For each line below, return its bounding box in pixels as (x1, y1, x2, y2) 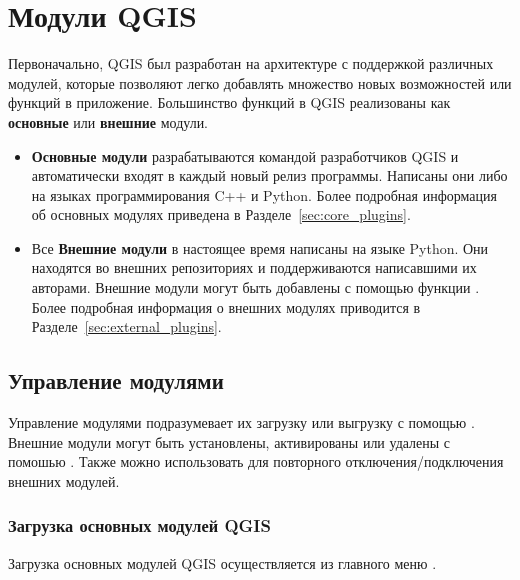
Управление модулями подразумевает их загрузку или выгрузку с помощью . (8, 412, 475, 433)
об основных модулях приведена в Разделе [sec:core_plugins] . (31, 204, 411, 225)
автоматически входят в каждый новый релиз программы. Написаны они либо (31, 165, 508, 186)
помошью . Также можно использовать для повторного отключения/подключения (8, 451, 504, 472)
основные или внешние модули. (8, 111, 209, 132)
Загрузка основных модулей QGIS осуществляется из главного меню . (8, 552, 437, 573)
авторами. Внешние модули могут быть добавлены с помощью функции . (31, 277, 480, 298)
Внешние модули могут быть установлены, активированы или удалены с (8, 431, 451, 452)
